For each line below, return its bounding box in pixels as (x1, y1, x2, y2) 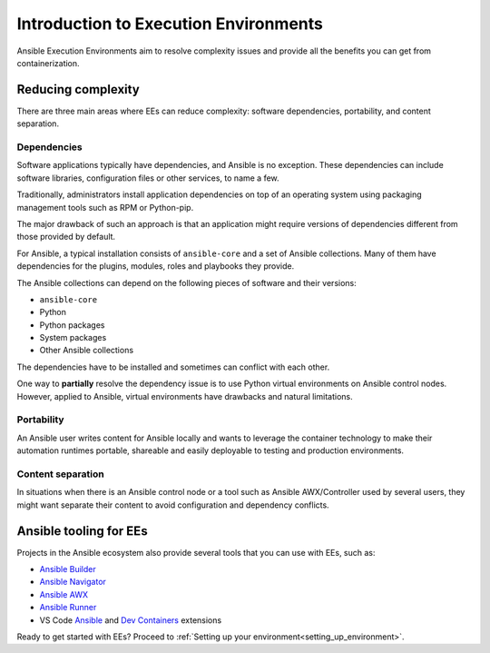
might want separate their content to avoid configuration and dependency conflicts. (16, 500, 330, 510)
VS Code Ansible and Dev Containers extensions (39, 614, 222, 626)
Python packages (39, 319, 105, 331)
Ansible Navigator (39, 577, 106, 588)
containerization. (16, 57, 81, 68)
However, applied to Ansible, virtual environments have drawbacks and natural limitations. (16, 391, 353, 401)
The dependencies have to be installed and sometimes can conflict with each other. (16, 361, 330, 372)
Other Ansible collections (39, 345, 134, 356)
